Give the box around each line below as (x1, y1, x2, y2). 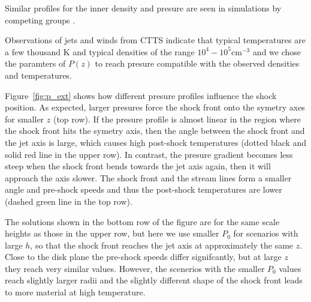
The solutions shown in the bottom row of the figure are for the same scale (5, 215, 280, 228)
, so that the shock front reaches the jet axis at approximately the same (30, 238, 294, 251)
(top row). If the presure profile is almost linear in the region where (53, 112, 301, 125)
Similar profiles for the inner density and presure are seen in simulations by (5, 2, 282, 14)
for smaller (5, 112, 44, 125)
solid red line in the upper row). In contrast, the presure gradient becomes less (5, 148, 293, 160)
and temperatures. (5, 68, 72, 81)
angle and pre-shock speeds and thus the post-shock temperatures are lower (5, 183, 282, 196)
